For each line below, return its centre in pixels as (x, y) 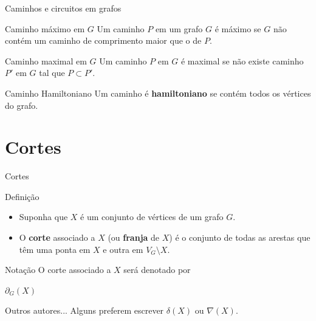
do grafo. (22, 105)
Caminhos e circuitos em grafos (63, 8)
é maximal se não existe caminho (242, 60)
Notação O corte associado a (58, 270)
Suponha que (43, 217)
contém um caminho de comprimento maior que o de (103, 40)
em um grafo (179, 28)
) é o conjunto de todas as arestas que (240, 237)
